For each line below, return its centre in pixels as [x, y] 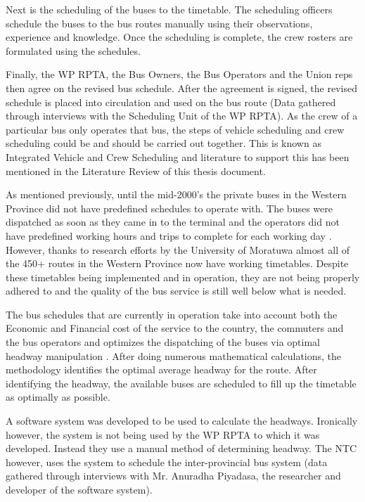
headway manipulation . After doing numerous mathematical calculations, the [174, 355]
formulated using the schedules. [73, 50]
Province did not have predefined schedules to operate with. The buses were [169, 208]
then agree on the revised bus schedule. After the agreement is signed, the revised [181, 88]
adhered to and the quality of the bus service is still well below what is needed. [176, 291]
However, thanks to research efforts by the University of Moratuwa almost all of [178, 249]
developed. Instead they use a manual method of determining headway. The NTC [181, 448]
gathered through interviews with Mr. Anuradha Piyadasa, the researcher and [173, 476]
